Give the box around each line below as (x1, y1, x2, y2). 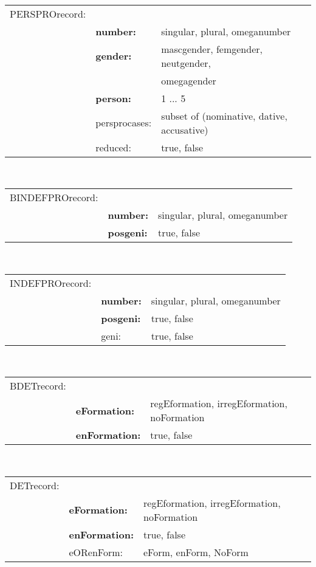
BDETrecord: (10, 379, 66, 393)
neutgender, (161, 55, 211, 70)
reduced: (95, 140, 131, 154)
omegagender (161, 73, 216, 88)
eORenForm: (69, 545, 123, 559)
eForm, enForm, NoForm (143, 545, 249, 559)
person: (95, 91, 131, 105)
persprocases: (95, 115, 152, 130)
